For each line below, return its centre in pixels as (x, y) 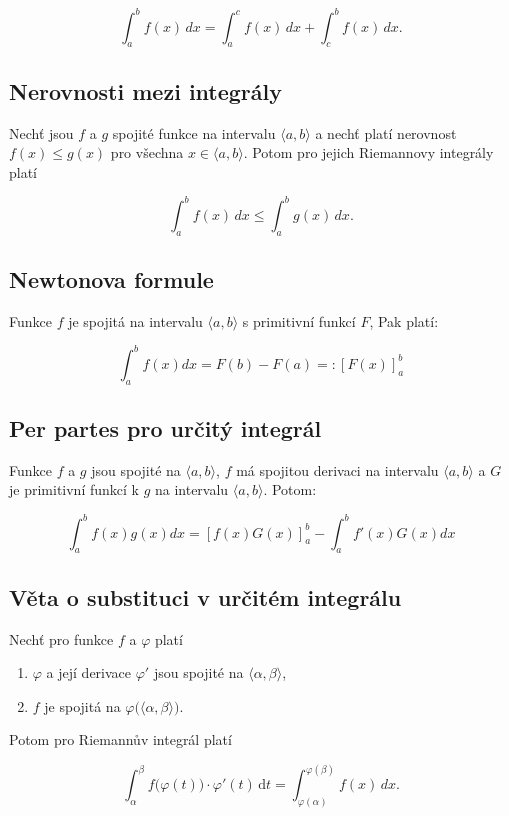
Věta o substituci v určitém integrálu (205, 596)
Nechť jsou (41, 132)
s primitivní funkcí (299, 320)
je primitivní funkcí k (74, 489)
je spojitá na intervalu (135, 320)
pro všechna (147, 152)
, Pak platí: (404, 320)
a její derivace (89, 672)
